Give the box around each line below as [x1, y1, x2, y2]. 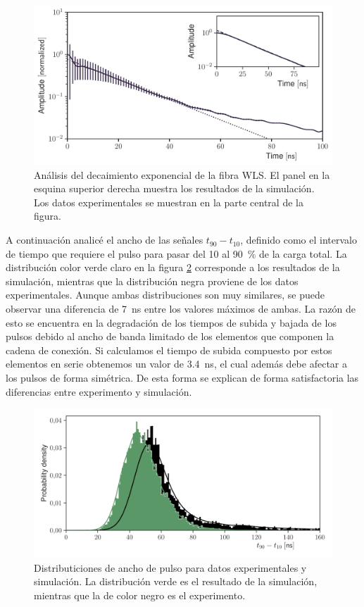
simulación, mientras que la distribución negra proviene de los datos [6, 273, 299, 288]
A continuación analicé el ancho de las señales [6, 232, 203, 247]
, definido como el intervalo [240, 232, 357, 247]
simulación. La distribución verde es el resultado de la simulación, [34, 574, 318, 589]
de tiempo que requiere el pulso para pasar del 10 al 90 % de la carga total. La [6, 246, 347, 261]
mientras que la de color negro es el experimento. [34, 587, 246, 602]
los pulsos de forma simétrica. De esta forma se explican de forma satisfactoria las [6, 370, 359, 384]
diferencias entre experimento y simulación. [6, 384, 192, 399]
